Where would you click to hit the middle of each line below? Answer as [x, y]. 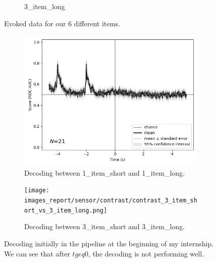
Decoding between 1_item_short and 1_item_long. [104, 172]
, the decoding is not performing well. [146, 253]
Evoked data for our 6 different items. [62, 23]
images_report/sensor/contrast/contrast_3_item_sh [111, 201]
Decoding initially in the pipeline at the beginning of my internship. [109, 243]
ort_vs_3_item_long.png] [66, 210]
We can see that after [37, 253]
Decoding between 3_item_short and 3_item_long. [104, 226]
